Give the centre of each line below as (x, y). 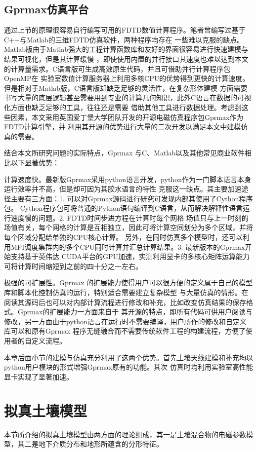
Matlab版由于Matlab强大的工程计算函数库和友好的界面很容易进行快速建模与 (126, 49)
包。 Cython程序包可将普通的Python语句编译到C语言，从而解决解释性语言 (124, 208)
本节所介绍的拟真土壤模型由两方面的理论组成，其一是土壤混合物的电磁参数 (125, 434)
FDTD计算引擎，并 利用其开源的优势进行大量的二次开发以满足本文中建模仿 (126, 127)
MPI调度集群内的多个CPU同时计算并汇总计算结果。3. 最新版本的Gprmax (128, 246)
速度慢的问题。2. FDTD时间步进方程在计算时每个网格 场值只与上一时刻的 (129, 217)
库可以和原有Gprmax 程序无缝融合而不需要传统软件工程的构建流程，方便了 (125, 331)
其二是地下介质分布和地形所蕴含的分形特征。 (90, 444)
